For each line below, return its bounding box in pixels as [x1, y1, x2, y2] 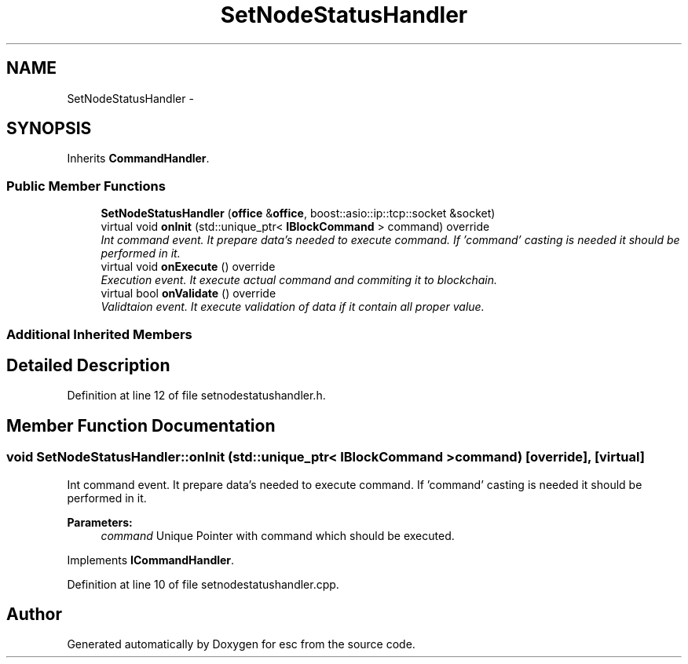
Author [6, 604, 62, 625]
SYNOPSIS [6, 119, 92, 139]
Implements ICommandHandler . [67, 553, 235, 567]
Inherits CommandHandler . [67, 151, 210, 166]
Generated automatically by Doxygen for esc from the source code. [67, 637, 415, 651]
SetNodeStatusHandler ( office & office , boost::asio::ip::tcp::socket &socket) [101, 206, 496, 221]
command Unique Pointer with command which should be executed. [101, 528, 455, 542]
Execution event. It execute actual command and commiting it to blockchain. [101, 273, 498, 287]
